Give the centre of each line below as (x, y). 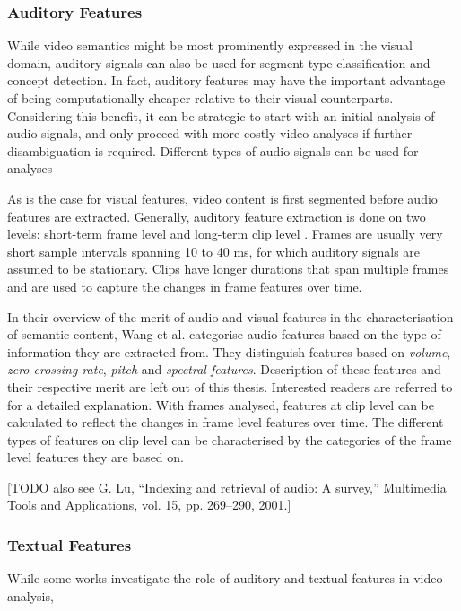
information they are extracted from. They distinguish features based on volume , (229, 351)
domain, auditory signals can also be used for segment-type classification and (219, 62)
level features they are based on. (96, 457)
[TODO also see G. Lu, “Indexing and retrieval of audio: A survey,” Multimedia (227, 487)
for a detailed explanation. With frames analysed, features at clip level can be (221, 404)
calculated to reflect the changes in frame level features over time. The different (226, 422)
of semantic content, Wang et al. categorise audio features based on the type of (224, 334)
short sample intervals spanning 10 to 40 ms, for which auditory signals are (214, 251)
